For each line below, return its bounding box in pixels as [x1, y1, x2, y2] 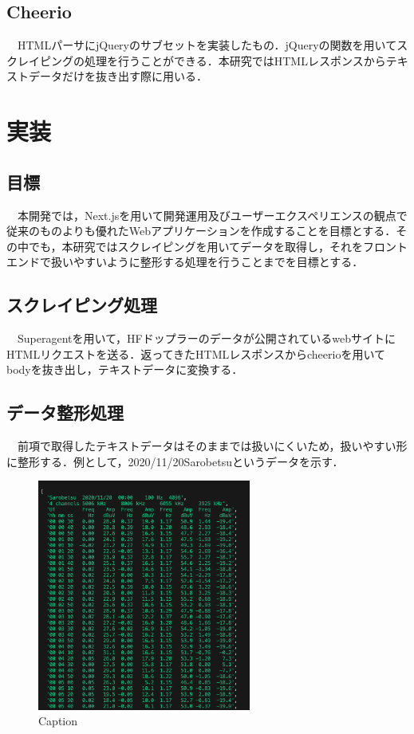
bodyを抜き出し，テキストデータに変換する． [6, 361, 243, 378]
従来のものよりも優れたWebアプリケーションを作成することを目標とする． [6, 222, 396, 239]
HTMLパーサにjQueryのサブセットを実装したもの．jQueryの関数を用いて [17, 37, 397, 53]
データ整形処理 [6, 400, 124, 425]
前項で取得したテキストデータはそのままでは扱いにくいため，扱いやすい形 [17, 438, 408, 454]
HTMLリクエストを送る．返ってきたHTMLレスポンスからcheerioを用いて [6, 345, 385, 362]
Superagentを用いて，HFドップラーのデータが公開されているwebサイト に [17, 330, 396, 347]
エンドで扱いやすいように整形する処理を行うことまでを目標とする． [6, 253, 364, 270]
